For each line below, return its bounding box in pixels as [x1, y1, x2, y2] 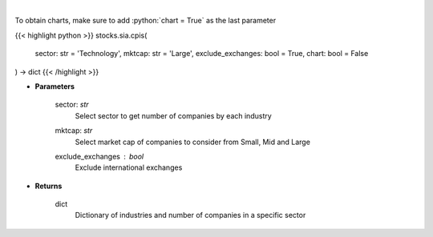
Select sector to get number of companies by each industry [75, 110, 272, 120]
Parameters [34, 81, 75, 91]
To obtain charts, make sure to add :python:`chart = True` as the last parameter [14, 16, 277, 26]
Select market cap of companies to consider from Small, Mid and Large [75, 137, 310, 147]
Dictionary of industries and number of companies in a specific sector [75, 211, 306, 220]
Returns [34, 181, 63, 191]
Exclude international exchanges [75, 163, 183, 172]
